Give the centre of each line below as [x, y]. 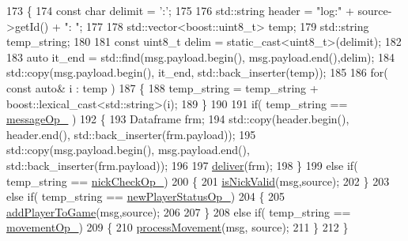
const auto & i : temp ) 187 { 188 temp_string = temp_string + [162, 87]
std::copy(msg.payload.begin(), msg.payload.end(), [128, 150]
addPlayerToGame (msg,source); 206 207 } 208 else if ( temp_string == [179, 211]
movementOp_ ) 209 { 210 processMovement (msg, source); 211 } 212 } [178, 227]
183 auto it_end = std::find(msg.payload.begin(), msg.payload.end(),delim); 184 [201, 56]
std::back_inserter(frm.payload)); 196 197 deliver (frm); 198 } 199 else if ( [182, 165]
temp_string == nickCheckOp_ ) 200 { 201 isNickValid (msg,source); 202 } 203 [198, 181]
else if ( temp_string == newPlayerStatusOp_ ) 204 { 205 [146, 196]
